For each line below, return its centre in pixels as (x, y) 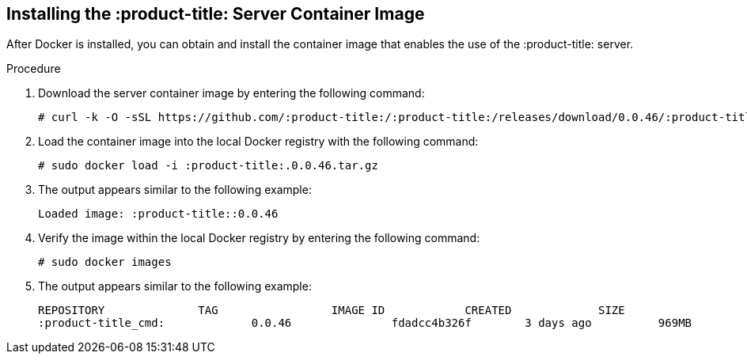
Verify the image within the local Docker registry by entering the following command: (259, 238)
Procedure (34, 69)
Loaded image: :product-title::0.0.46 (158, 214)
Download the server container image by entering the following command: (231, 93)
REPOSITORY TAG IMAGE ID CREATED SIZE (332, 311)
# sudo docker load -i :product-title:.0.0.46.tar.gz (208, 166)
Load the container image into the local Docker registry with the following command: (258, 142)
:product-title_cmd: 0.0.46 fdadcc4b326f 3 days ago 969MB (365, 323)
